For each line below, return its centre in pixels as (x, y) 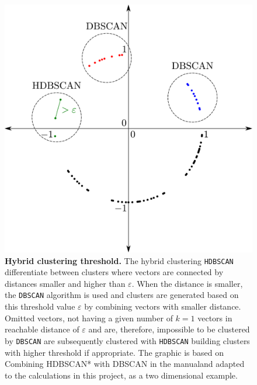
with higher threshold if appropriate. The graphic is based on (114, 352)
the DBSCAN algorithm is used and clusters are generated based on (122, 295)
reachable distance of (42, 329)
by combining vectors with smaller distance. (163, 306)
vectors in (215, 318)
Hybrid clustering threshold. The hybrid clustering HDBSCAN (119, 260)
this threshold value (40, 306)
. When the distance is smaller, (187, 283)
